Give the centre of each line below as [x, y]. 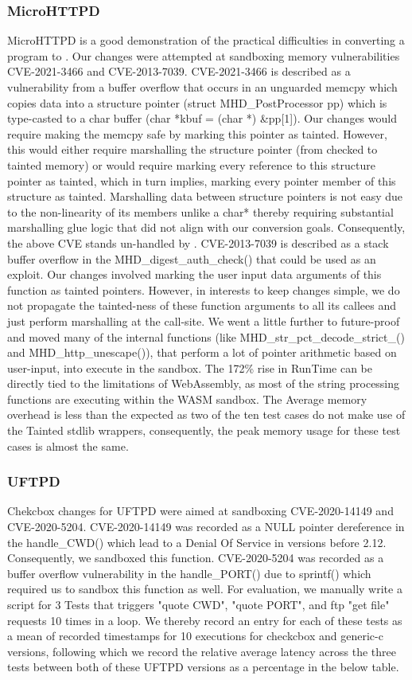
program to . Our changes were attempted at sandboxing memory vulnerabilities [204, 55]
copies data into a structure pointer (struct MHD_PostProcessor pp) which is [197, 102]
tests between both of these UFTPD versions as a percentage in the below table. [203, 667]
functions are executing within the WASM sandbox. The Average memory [187, 399]
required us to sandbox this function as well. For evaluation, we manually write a [205, 589]
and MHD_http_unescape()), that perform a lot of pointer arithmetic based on [202, 352]
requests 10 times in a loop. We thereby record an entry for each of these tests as [205, 620]
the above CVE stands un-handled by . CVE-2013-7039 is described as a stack [198, 242]
